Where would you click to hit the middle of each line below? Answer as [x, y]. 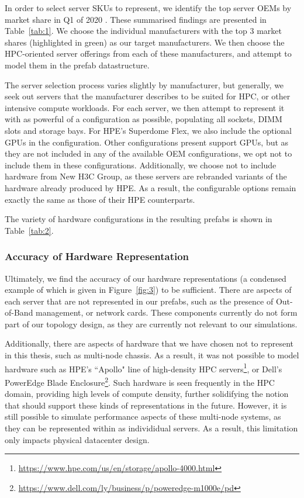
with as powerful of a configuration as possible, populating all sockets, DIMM [144, 119]
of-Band [19, 312]
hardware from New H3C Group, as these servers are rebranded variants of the [146, 176]
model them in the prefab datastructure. [77, 65]
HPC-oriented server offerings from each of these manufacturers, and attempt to [148, 53]
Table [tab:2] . [29, 230]
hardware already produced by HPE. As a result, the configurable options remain [151, 187]
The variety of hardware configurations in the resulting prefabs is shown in [139, 219]
